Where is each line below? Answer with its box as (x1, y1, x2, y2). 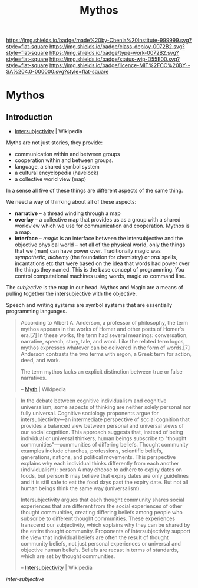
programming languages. (6, 308, 67, 315)
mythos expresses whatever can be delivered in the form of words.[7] (20, 344, 190, 351)
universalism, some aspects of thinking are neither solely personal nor (20, 404, 192, 411)
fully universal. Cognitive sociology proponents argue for (20, 410, 159, 417)
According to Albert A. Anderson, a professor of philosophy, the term (20, 319, 189, 326)
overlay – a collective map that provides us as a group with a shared (14, 216, 181, 223)
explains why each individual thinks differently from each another (20, 460, 180, 467)
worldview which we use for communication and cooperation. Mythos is (14, 222, 190, 230)
